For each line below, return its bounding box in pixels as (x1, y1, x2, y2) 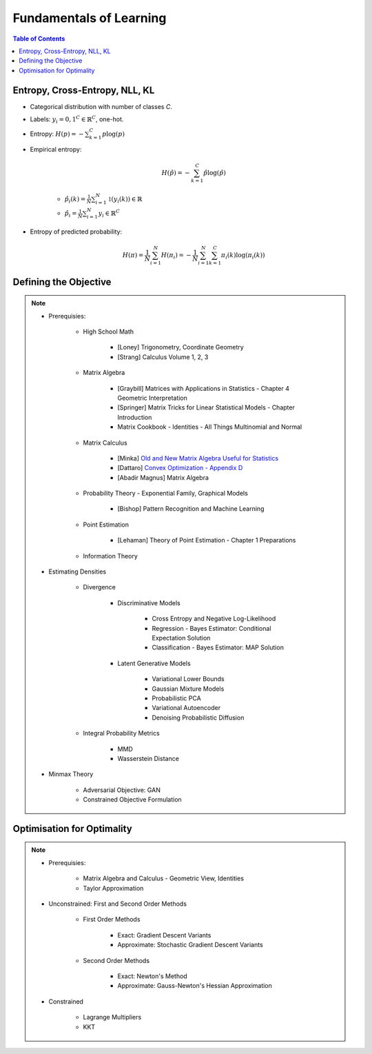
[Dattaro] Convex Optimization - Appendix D (117, 464, 243, 472)
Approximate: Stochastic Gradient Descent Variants (117, 941, 263, 949)
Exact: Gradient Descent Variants (117, 931, 211, 939)
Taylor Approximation (83, 884, 144, 892)
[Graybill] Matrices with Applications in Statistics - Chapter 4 (117, 384, 289, 392)
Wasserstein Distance (117, 754, 179, 762)
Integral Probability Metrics (83, 729, 160, 738)
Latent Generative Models (117, 659, 191, 667)
